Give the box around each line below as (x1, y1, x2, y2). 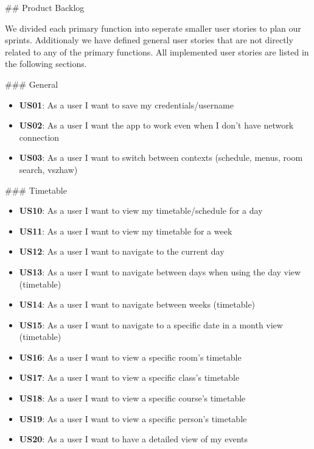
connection (19, 130, 60, 143)
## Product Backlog (5, 1, 85, 13)
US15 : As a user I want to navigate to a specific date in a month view (19, 318, 283, 331)
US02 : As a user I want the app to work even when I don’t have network (19, 119, 294, 132)
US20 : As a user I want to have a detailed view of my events (19, 433, 248, 445)
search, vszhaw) (19, 163, 78, 175)
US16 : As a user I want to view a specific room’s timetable (19, 350, 242, 363)
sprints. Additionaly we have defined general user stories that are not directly (5, 34, 293, 46)
